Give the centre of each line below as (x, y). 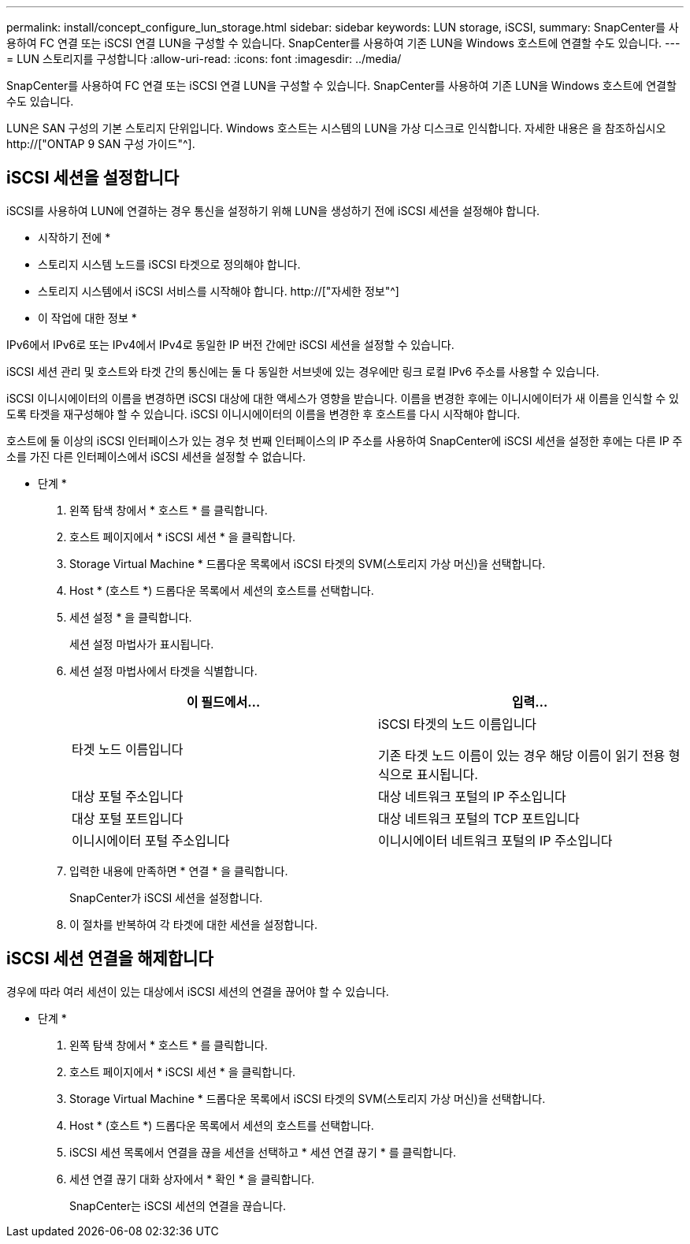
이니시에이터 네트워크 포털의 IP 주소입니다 (495, 840)
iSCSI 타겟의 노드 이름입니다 (458, 724)
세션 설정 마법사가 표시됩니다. (142, 644)
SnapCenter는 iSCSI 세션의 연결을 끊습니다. (178, 1205)
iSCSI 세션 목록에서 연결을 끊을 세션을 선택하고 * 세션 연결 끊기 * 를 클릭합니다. (263, 1152)
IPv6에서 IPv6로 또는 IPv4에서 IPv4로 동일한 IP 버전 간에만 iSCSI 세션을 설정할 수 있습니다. (230, 344)
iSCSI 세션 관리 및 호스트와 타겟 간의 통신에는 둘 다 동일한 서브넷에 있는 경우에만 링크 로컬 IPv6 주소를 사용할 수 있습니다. (303, 371)
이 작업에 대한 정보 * (87, 317)
